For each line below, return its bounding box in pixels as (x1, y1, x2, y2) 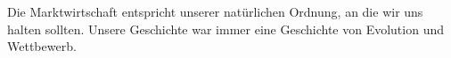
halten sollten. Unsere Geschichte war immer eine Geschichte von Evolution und (7, 19, 444, 38)
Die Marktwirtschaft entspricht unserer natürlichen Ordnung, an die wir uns (7, 3, 423, 20)
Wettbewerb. (7, 37, 77, 55)
